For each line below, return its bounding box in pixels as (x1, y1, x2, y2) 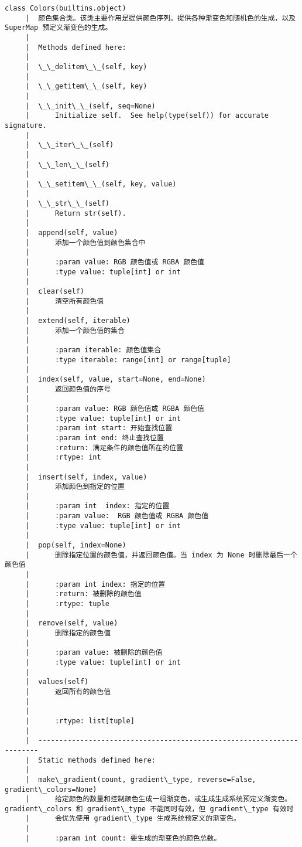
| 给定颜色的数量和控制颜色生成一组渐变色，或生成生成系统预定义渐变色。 (25, 795, 292, 804)
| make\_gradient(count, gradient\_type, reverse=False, (25, 775, 256, 784)
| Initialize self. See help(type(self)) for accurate (25, 111, 269, 120)
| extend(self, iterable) (25, 317, 131, 325)
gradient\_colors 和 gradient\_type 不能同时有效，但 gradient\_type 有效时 (5, 804, 294, 813)
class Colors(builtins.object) (5, 4, 126, 12)
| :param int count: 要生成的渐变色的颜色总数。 (25, 834, 221, 842)
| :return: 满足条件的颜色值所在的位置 (25, 443, 183, 452)
